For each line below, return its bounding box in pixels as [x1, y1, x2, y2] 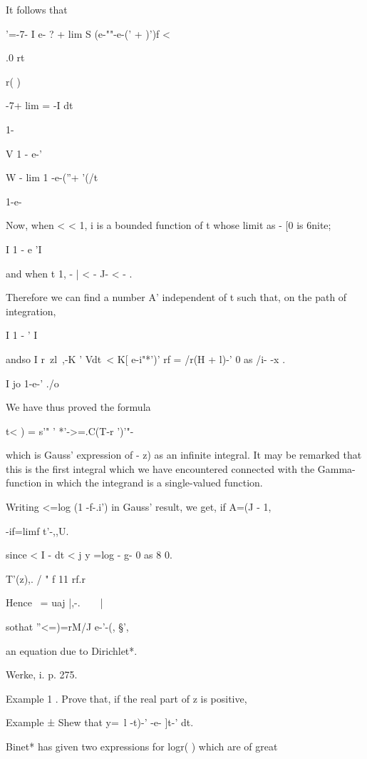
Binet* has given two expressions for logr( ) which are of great [6, 739, 278, 753]
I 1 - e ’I [6, 241, 42, 256]
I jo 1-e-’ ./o [6, 375, 59, 390]
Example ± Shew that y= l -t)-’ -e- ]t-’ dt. [6, 715, 194, 730]
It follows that [6, 2, 68, 16]
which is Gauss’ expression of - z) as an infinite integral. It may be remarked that [6, 447, 362, 462]
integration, [6, 303, 56, 318]
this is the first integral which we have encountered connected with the [6, 461, 315, 476]
